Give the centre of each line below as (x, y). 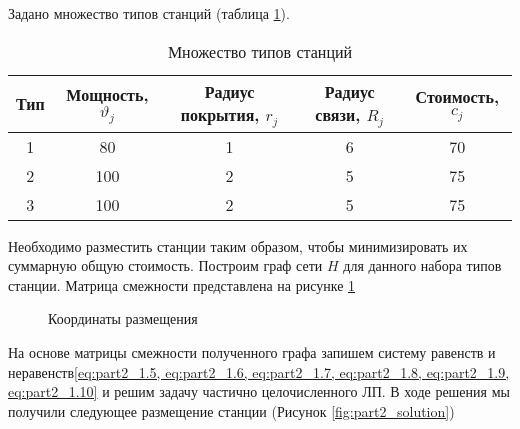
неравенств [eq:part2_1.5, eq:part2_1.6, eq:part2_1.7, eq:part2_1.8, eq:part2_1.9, (259, 371)
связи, (338, 114)
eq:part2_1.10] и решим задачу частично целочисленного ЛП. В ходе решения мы (259, 391)
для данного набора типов (422, 265)
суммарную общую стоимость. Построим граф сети (165, 265)
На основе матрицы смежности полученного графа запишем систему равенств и (252, 351)
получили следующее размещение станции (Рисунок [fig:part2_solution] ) (231, 410)
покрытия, (220, 114)
